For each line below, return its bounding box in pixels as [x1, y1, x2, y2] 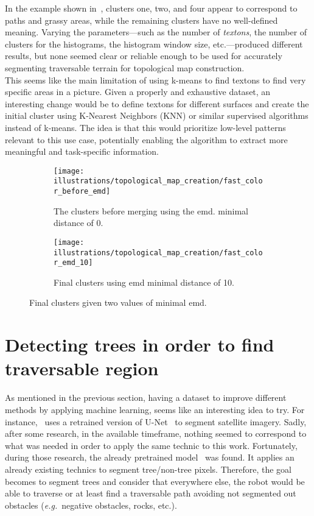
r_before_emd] [54, 187, 111, 196]
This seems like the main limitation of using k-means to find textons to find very [5, 73, 306, 86]
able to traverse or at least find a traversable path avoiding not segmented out [5, 487, 296, 500]
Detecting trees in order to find [5, 332, 274, 357]
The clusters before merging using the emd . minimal [54, 204, 249, 217]
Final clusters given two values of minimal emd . [29, 296, 207, 309]
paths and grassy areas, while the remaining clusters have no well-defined [5, 13, 278, 26]
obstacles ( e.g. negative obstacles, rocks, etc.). [5, 498, 177, 511]
